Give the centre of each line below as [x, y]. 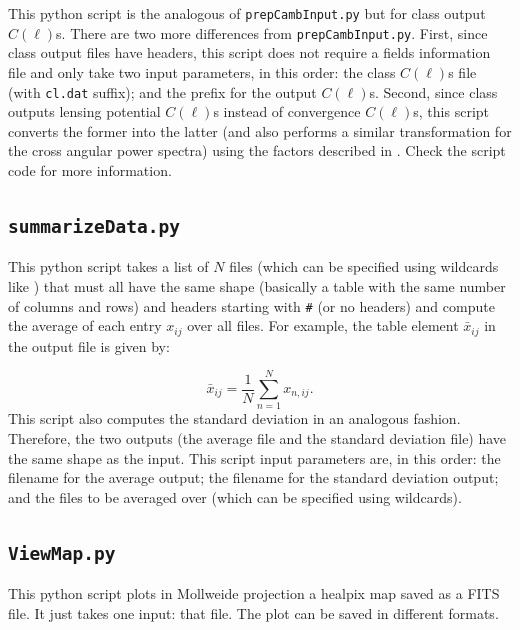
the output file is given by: [89, 345]
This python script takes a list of [108, 266]
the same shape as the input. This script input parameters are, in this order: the [254, 457]
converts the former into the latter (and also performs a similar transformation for [260, 130]
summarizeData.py [94, 226]
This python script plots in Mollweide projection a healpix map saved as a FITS [254, 593]
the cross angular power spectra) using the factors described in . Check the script [257, 150]
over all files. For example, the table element [323, 325]
